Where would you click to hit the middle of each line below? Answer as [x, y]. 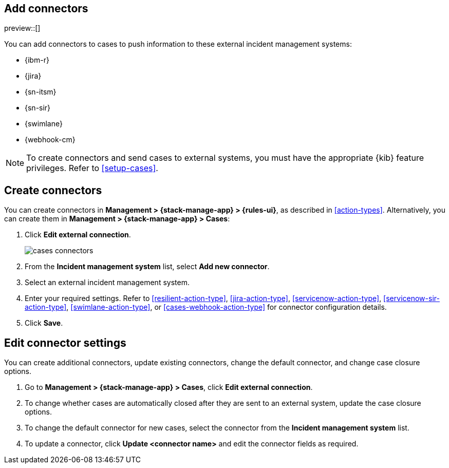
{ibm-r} [37, 60]
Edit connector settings [65, 343]
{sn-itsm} [41, 92]
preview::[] [22, 28]
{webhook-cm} [50, 140]
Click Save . [44, 323]
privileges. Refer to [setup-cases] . [92, 168]
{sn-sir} [38, 108]
